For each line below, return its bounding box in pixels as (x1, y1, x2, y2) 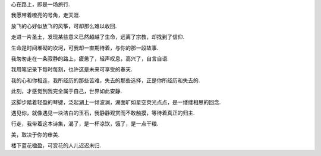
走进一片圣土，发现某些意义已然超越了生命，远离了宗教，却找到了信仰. (11, 33, 185, 41)
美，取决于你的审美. (11, 131, 60, 138)
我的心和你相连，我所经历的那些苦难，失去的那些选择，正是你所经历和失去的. (11, 77, 200, 84)
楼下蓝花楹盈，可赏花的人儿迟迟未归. (11, 142, 102, 149)
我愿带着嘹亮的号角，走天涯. (11, 12, 81, 19)
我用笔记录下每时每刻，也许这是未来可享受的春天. (11, 66, 133, 73)
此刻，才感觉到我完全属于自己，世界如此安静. (11, 87, 122, 95)
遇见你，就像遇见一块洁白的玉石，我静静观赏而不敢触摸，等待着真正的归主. (11, 109, 196, 116)
